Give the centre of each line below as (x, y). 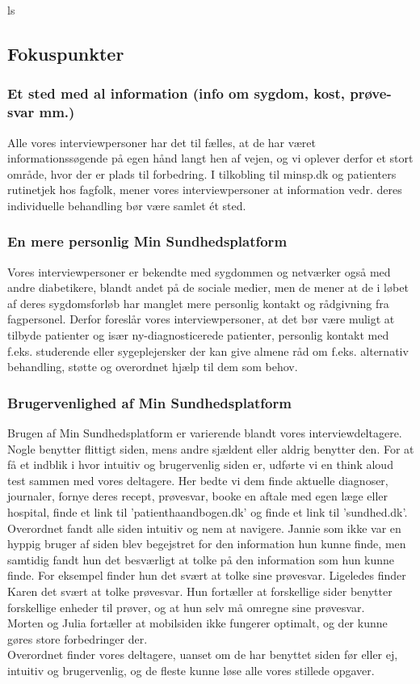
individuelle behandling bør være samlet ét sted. (127, 205)
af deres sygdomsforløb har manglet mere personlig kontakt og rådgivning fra (198, 303)
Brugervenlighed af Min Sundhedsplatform (149, 402)
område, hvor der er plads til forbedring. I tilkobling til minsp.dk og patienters (202, 173)
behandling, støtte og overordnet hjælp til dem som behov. (153, 367)
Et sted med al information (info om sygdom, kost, (176, 93)
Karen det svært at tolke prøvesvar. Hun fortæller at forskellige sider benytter (200, 591)
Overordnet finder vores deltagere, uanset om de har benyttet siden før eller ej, (203, 654)
